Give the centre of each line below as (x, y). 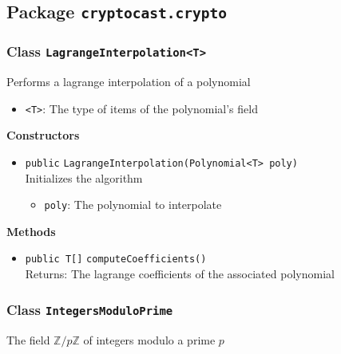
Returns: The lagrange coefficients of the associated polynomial (180, 274)
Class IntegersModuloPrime (90, 309)
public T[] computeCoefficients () (116, 260)
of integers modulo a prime (149, 339)
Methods (31, 231)
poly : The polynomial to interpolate (133, 205)
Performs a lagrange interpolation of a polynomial (129, 82)
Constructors (43, 135)
